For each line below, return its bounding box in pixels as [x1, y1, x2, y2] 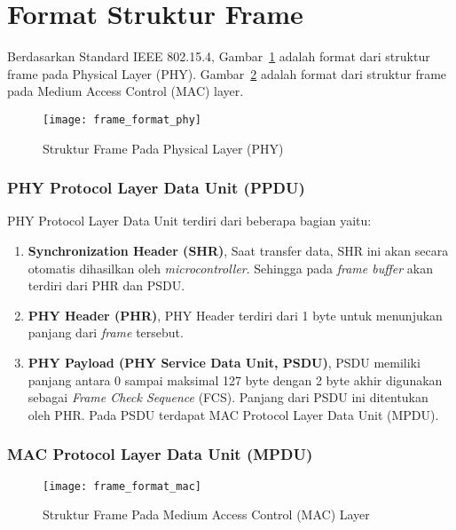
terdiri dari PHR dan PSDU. [28, 276, 185, 295]
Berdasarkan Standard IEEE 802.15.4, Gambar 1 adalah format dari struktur [7, 47, 430, 66]
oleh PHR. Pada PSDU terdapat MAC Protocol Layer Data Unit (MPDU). [28, 405, 439, 423]
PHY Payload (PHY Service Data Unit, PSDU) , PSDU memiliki [28, 352, 421, 371]
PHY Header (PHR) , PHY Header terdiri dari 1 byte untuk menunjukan [28, 305, 443, 324]
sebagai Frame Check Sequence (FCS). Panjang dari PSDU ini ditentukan [28, 388, 428, 407]
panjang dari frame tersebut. [28, 323, 184, 342]
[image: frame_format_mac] [43, 479, 201, 493]
